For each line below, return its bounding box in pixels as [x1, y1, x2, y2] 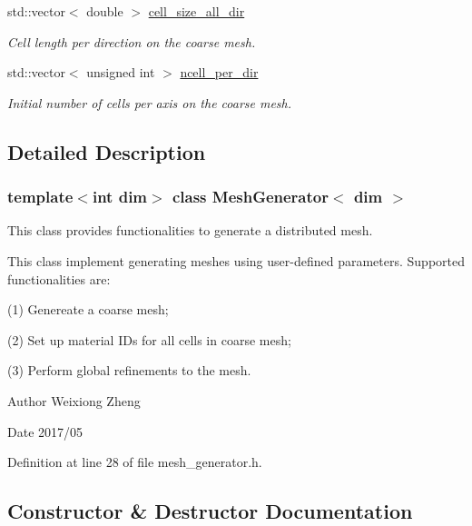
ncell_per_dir [180, 63, 259, 82]
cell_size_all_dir [148, 2, 245, 20]
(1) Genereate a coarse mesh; [7, 300, 169, 319]
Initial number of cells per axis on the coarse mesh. [7, 93, 292, 112]
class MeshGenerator [172, 185, 329, 208]
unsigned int [86, 63, 155, 82]
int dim [92, 185, 148, 208]
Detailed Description [7, 137, 206, 165]
